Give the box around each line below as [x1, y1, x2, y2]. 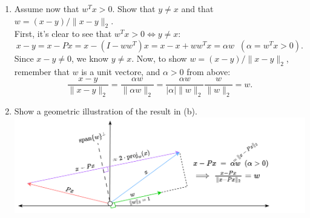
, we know [71, 51, 109, 64]
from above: [186, 65, 231, 78]
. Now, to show [131, 51, 187, 64]
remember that [14, 65, 70, 78]
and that [181, 2, 214, 15]
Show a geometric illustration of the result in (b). [14, 105, 197, 117]
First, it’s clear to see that [14, 27, 112, 40]
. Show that [112, 2, 156, 15]
